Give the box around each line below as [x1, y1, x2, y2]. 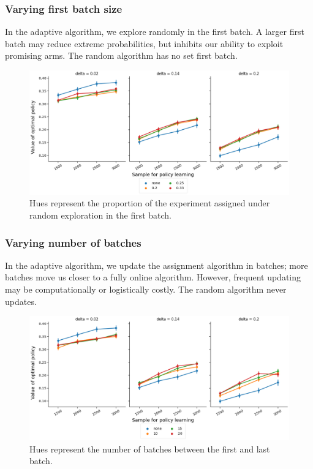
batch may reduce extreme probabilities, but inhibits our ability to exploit [5, 37, 284, 50]
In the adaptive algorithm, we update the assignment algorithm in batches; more [5, 258, 308, 271]
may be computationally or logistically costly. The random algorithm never [5, 283, 287, 296]
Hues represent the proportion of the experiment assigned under [29, 197, 270, 209]
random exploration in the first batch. [29, 209, 172, 222]
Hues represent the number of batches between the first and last [29, 442, 270, 455]
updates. [5, 295, 37, 307]
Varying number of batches [5, 234, 141, 250]
